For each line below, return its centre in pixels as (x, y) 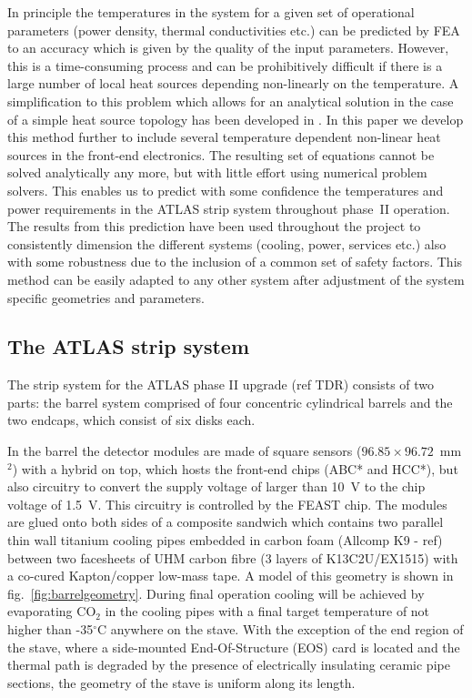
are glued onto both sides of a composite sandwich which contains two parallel (226, 522)
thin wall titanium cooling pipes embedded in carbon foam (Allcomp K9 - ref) (225, 540)
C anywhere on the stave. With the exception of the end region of (281, 629)
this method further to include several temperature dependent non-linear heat (224, 137)
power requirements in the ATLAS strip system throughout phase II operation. (229, 208)
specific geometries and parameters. (106, 297)
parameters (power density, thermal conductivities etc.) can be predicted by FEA (234, 30)
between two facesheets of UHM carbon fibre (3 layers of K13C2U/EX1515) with (233, 557)
